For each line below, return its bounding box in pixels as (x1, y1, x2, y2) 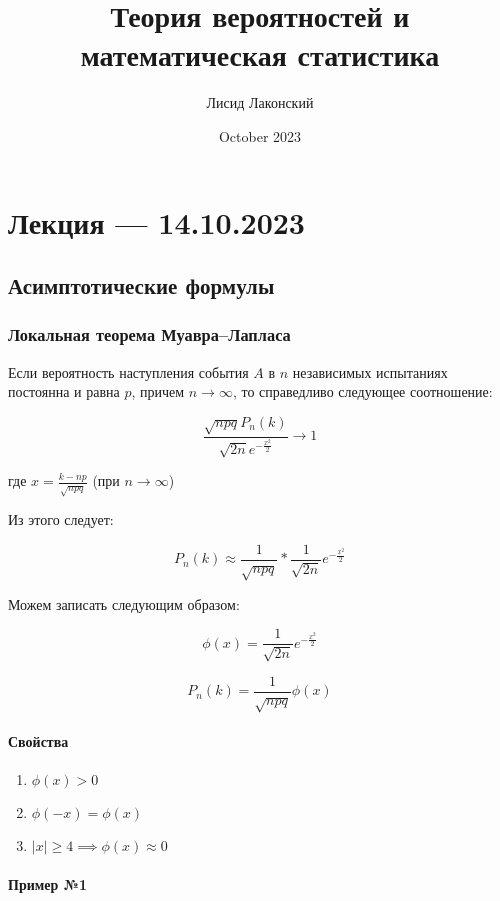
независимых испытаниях (292, 361, 448, 382)
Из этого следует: (8, 509, 114, 530)
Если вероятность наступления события (8, 361, 249, 382)
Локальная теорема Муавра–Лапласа (8, 322, 291, 347)
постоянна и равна (8, 381, 120, 402)
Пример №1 (8, 873, 88, 894)
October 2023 (218, 125, 302, 146)
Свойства (8, 731, 69, 752)
